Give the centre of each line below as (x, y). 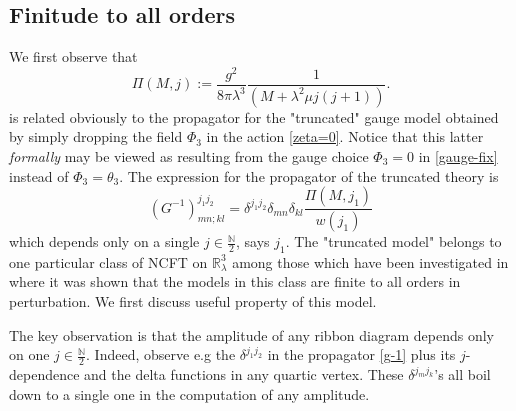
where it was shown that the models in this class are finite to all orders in (235, 281)
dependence (44, 374)
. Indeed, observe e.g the (161, 354)
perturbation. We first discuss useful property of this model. (193, 301)
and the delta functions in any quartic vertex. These (244, 374)
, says (252, 241)
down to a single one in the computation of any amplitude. (189, 393)
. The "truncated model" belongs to (393, 241)
